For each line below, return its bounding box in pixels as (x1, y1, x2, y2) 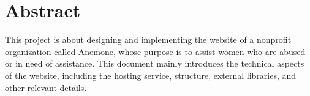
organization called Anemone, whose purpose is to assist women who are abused (5, 45, 306, 57)
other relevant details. (5, 81, 87, 94)
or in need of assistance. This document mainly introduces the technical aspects (5, 57, 304, 70)
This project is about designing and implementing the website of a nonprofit (5, 33, 292, 46)
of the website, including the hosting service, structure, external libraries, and (5, 68, 297, 81)
